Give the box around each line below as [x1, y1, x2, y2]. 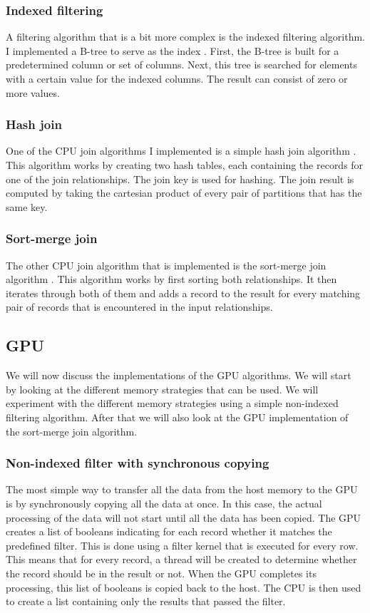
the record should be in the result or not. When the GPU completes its [6, 565, 317, 580]
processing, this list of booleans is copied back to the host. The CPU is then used [6, 579, 361, 594]
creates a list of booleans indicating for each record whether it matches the [6, 524, 332, 539]
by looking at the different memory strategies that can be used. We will [6, 381, 319, 396]
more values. [6, 85, 60, 100]
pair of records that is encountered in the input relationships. [6, 299, 273, 314]
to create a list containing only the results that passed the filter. [6, 594, 286, 609]
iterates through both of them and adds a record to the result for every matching [6, 285, 361, 300]
